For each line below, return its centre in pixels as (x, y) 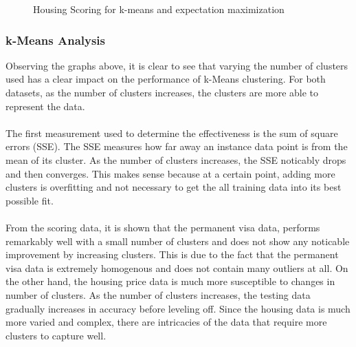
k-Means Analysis (56, 40)
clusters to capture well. (56, 335)
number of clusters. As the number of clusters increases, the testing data (158, 294)
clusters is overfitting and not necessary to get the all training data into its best (174, 187)
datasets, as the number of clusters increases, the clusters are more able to (162, 92)
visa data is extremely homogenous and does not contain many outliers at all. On (177, 267)
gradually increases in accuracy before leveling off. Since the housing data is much (178, 308)
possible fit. (30, 200)
